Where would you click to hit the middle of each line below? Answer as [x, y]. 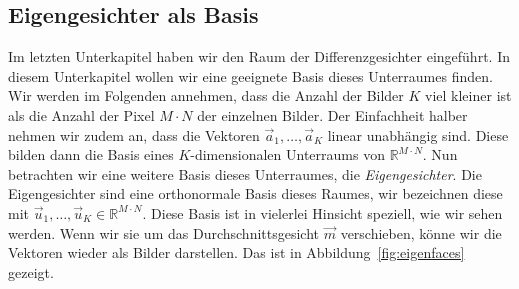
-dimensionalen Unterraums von [287, 154]
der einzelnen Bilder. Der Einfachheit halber [332, 114]
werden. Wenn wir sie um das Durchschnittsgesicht [164, 232]
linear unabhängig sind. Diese [418, 134]
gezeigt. [31, 271]
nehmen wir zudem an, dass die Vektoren [134, 134]
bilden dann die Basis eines [91, 154]
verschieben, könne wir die [421, 232]
